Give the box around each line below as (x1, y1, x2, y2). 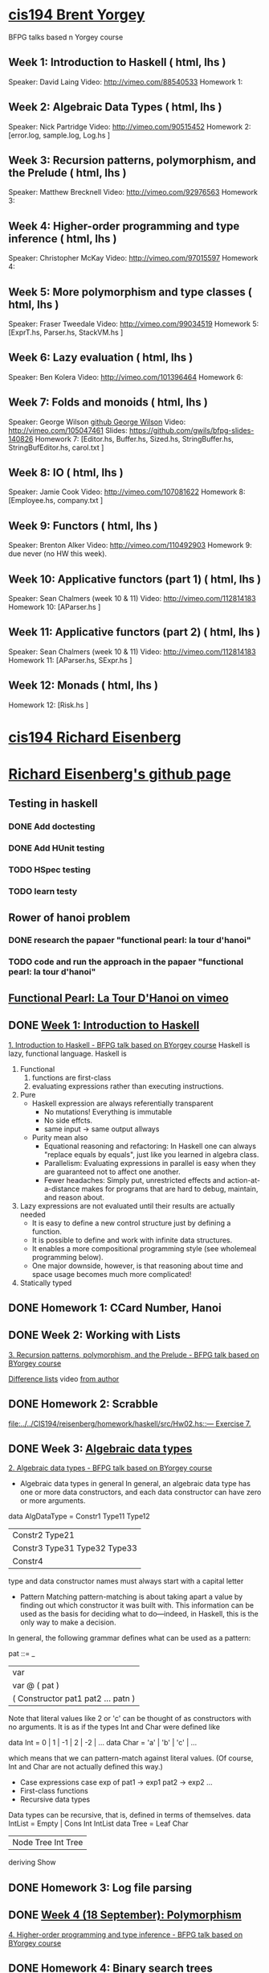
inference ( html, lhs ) (8, 232, 117, 245)
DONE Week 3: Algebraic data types (8, 1442, 193, 1456)
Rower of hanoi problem (8, 911, 131, 925)
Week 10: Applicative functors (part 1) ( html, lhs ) (8, 572, 262, 586)
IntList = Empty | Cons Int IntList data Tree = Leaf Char (8, 1819, 189, 1828)
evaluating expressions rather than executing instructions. (31, 1081, 224, 1091)
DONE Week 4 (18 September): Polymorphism (8, 1909, 243, 1922)
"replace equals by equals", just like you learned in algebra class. (43, 1149, 259, 1159)
